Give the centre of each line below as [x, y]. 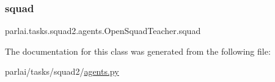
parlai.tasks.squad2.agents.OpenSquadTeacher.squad [103, 31]
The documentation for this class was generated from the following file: [138, 51]
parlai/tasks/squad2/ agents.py [62, 71]
